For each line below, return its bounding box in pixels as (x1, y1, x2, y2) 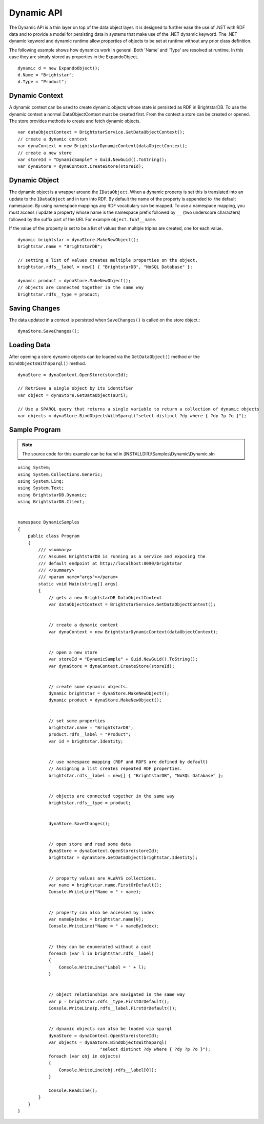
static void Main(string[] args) (38, 581, 118, 586)
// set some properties (48, 718, 105, 723)
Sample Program (9, 426, 61, 434)
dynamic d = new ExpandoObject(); (18, 65, 100, 71)
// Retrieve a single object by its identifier (18, 385, 134, 391)
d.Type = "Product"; (18, 79, 67, 85)
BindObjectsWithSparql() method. (9, 360, 86, 366)
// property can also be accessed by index (48, 910, 154, 915)
